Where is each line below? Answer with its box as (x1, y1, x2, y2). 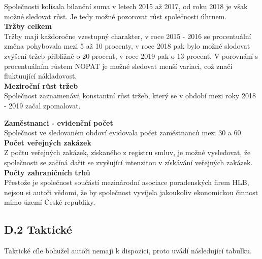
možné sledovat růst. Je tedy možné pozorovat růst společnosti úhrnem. (4, 11, 227, 21)
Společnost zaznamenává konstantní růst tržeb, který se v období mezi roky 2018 (4, 90, 256, 101)
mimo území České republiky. (4, 197, 95, 207)
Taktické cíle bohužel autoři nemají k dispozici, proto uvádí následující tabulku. (4, 245, 252, 256)
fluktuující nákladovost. (4, 70, 77, 81)
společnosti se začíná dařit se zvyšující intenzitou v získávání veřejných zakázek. (4, 157, 253, 167)
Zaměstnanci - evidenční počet (4, 117, 113, 128)
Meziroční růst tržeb (4, 80, 78, 91)
